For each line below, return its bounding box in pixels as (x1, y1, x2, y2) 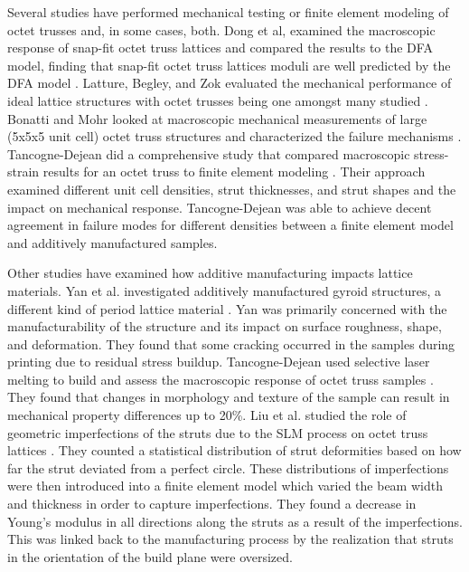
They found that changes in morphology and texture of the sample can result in (7, 387, 450, 406)
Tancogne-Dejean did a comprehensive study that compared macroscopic (7, 144, 410, 163)
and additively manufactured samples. (7, 233, 218, 252)
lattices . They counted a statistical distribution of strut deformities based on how (7, 441, 462, 460)
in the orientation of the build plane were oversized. (7, 547, 293, 566)
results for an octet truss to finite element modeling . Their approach (42, 162, 426, 181)
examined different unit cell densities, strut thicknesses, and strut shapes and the (7, 179, 456, 198)
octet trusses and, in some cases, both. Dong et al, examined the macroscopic (7, 20, 436, 39)
